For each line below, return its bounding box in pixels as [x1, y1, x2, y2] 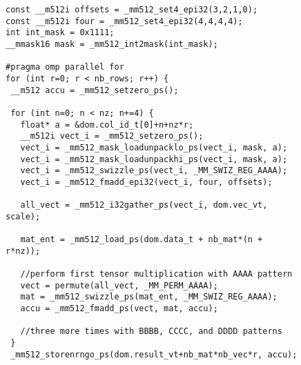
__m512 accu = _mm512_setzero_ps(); [10, 85, 179, 95]
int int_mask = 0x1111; [6, 28, 115, 38]
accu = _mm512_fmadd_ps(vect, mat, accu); [20, 304, 218, 314]
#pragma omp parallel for [6, 62, 124, 72]
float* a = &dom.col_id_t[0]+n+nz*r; [20, 119, 194, 130]
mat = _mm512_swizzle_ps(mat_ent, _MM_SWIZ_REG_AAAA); [20, 292, 278, 302]
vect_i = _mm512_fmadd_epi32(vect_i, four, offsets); [20, 177, 273, 187]
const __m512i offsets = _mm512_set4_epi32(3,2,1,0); [6, 5, 258, 14]
